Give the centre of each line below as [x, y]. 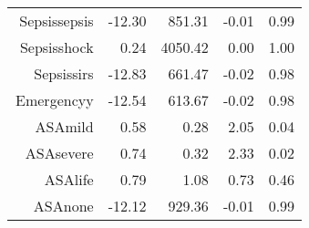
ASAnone [63, 206]
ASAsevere [59, 153]
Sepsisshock [57, 47]
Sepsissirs [64, 73]
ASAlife [69, 179]
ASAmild [64, 126]
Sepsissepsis [57, 21]
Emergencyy [55, 100]
